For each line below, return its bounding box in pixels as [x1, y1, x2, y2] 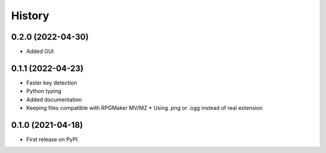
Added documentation [26, 96, 82, 103]
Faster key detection [26, 79, 78, 86]
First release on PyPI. [26, 136, 80, 143]
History [11, 9, 50, 22]
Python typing [26, 88, 62, 95]
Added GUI [26, 48, 54, 55]
